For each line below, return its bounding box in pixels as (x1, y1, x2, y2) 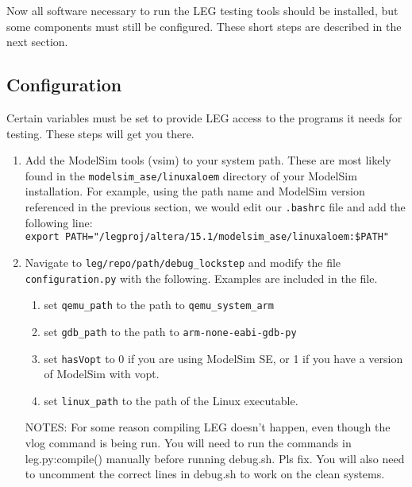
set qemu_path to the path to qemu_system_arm (44, 296, 274, 313)
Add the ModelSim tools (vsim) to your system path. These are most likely (25, 152, 391, 168)
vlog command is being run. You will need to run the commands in (25, 435, 352, 451)
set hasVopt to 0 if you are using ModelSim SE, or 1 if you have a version (44, 350, 403, 366)
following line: (25, 214, 93, 230)
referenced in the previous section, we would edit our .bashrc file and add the (25, 199, 406, 215)
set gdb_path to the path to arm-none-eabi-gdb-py (44, 323, 297, 339)
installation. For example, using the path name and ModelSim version (25, 183, 365, 199)
